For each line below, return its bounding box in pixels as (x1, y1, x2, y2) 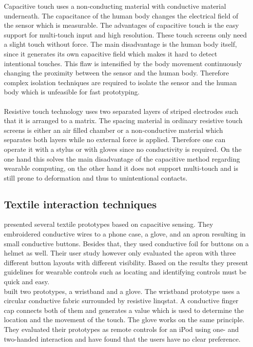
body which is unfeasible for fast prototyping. (4, 87, 140, 97)
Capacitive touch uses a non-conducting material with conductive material (4, 1, 226, 11)
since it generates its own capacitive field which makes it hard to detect (4, 48, 217, 58)
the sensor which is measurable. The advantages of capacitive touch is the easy (4, 20, 239, 30)
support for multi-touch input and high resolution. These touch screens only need (4, 29, 247, 39)
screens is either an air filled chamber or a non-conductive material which (4, 125, 223, 135)
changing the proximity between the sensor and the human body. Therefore (4, 68, 229, 78)
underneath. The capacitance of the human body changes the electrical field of (4, 10, 238, 20)
